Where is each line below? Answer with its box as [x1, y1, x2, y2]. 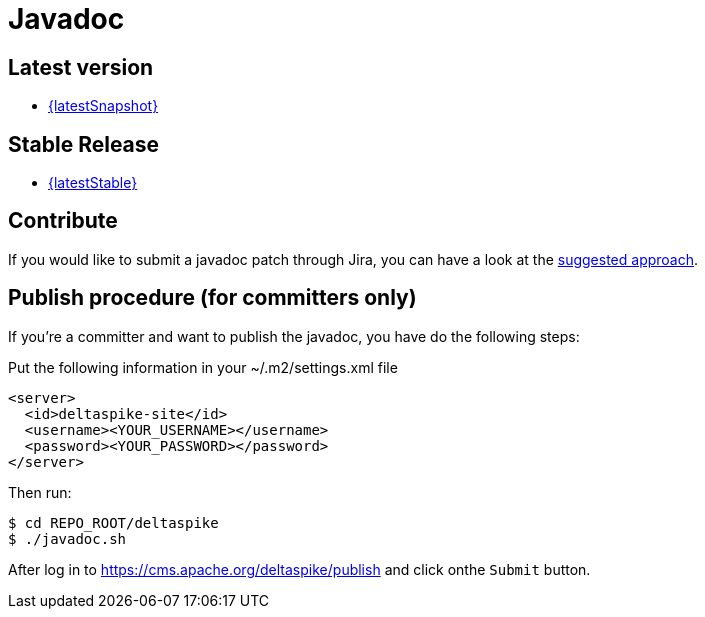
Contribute [8, 208, 118, 234]
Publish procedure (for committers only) [8, 285, 417, 311]
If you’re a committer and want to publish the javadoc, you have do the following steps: [8, 327, 580, 345]
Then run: [8, 483, 72, 501]
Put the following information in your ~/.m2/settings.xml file [8, 358, 398, 376]
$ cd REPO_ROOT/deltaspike [8, 514, 219, 531]
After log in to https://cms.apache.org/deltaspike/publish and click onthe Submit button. [8, 560, 591, 578]
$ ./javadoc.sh [8, 530, 127, 547]
